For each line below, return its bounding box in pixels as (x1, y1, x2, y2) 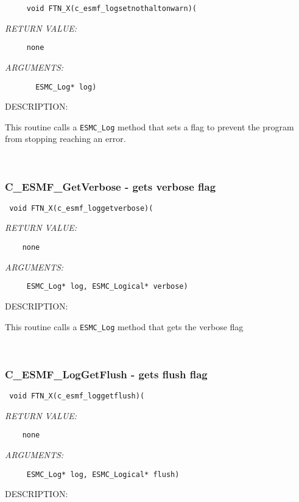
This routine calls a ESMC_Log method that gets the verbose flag (5, 320, 244, 333)
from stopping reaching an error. (5, 132, 126, 145)
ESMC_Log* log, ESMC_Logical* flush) (26, 470, 180, 479)
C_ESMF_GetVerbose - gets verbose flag (5, 179, 216, 194)
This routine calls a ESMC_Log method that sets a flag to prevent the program (5, 120, 294, 133)
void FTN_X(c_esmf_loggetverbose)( (9, 203, 153, 213)
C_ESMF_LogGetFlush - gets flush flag (5, 366, 208, 381)
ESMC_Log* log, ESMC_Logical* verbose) (26, 282, 188, 291)
